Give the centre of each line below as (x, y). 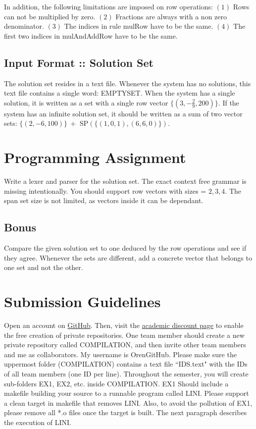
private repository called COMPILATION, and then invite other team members (125, 345)
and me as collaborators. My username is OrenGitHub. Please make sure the (120, 354)
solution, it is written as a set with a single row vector (86, 102)
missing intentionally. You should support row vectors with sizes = (105, 190)
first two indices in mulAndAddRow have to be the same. (91, 35)
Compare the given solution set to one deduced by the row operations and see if (125, 248)
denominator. (24, 26)
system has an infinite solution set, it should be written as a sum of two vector (123, 113)
